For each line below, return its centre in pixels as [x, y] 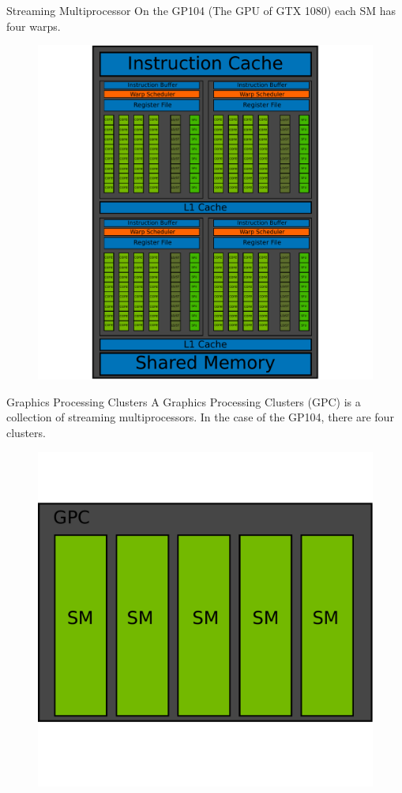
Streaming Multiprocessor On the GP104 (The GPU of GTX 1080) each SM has [201, 10]
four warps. [34, 26]
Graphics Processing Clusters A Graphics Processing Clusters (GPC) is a [184, 401]
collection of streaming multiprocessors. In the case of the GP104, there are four [200, 417]
